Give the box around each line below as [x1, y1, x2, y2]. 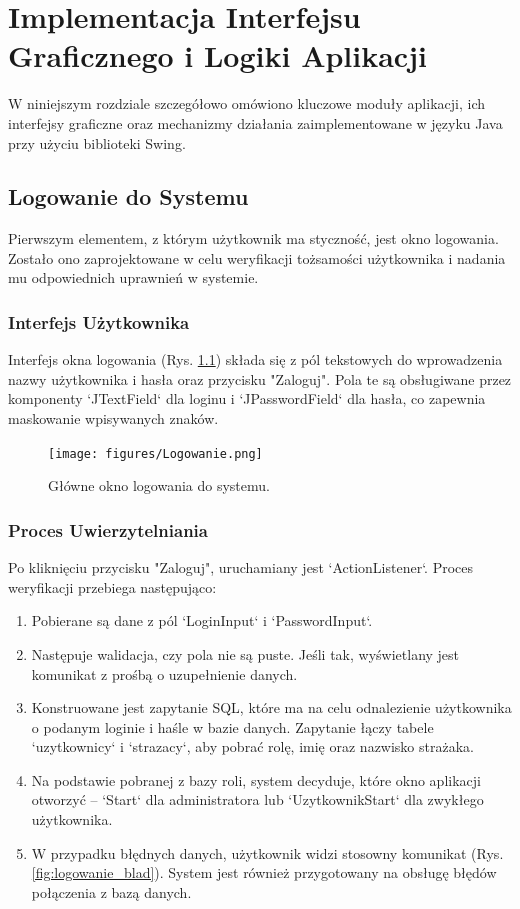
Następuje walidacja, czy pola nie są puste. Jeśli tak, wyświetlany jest [31, 643, 460, 664]
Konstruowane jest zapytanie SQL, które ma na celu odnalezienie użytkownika [31, 697, 512, 718]
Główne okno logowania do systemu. [48, 475, 270, 496]
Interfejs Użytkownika [8, 310, 190, 334]
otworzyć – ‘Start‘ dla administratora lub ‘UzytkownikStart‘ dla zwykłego [31, 789, 484, 810]
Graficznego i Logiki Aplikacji [8, 35, 427, 76]
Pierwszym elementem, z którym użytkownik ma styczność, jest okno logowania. [8, 228, 499, 249]
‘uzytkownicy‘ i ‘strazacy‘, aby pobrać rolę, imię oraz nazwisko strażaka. [31, 736, 474, 757]
